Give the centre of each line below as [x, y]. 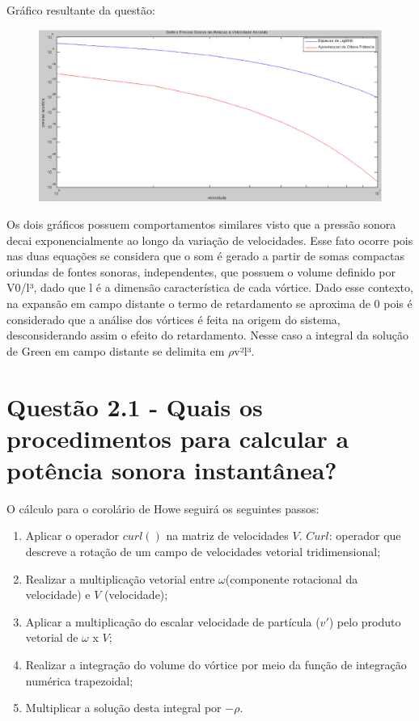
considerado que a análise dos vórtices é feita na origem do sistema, [174, 319]
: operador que [365, 535]
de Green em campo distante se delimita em [116, 350]
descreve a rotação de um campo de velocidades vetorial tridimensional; [203, 552]
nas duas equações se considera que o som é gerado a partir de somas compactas [205, 256]
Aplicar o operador [72, 535]
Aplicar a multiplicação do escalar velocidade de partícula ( [173, 621]
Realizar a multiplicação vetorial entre [120, 578]
